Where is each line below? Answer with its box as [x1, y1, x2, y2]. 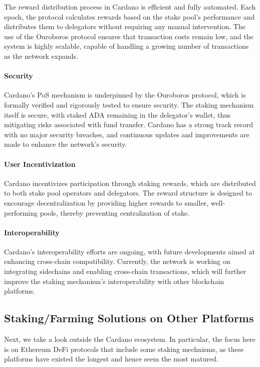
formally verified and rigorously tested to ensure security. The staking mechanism [4, 99, 254, 110]
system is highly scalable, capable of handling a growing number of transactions [4, 41, 249, 51]
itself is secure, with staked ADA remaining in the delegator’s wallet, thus [4, 109, 231, 120]
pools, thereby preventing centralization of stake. [40, 207, 190, 218]
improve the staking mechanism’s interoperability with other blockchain [4, 276, 224, 286]
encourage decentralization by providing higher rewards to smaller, [4, 197, 209, 208]
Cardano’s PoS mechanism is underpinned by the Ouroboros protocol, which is [4, 89, 246, 100]
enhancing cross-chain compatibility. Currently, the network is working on [4, 256, 230, 266]
